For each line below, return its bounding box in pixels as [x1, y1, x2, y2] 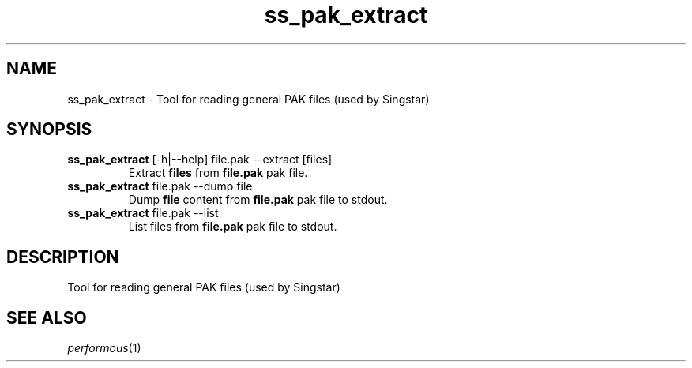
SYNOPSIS [6, 119, 92, 140]
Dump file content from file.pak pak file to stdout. [128, 193, 388, 207]
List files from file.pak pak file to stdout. [128, 220, 337, 234]
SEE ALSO [6, 307, 87, 328]
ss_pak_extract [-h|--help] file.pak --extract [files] [67, 152, 333, 167]
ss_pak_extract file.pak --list [67, 206, 219, 220]
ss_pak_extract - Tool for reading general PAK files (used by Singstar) [67, 92, 430, 106]
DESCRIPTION [6, 246, 119, 267]
